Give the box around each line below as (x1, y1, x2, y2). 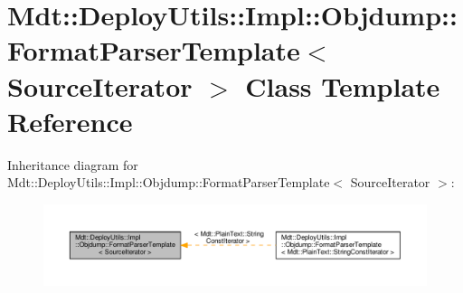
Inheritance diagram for (7, 155, 138, 174)
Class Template (245, 67, 440, 104)
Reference (7, 102, 133, 139)
